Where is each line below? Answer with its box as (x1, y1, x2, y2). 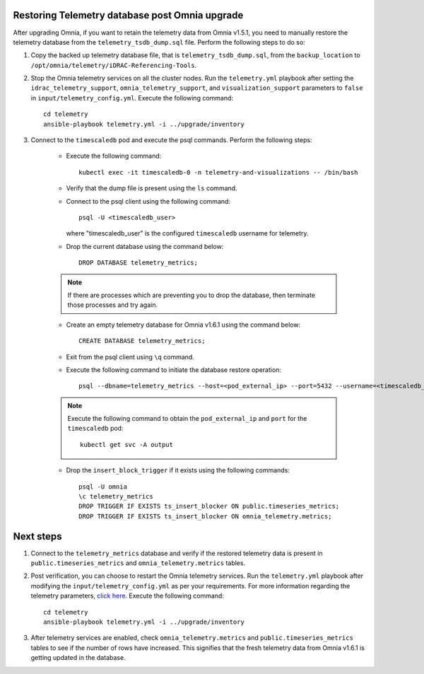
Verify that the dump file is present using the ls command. (66, 184, 237, 192)
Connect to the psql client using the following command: (66, 197, 231, 205)
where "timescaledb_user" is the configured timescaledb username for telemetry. (66, 229, 309, 238)
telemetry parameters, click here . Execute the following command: (30, 591, 224, 600)
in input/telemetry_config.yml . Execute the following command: (30, 93, 233, 102)
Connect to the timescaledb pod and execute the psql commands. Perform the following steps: (30, 136, 312, 144)
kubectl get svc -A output (80, 441, 173, 448)
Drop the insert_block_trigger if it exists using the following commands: (66, 466, 290, 475)
